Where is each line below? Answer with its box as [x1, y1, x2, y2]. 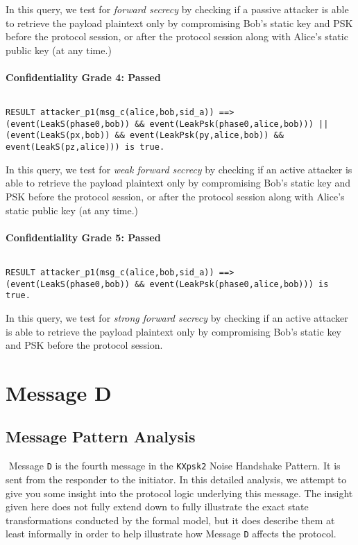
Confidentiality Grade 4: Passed [6, 69, 161, 84]
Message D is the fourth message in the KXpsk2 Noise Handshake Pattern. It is [8, 458, 341, 473]
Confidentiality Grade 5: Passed [6, 230, 161, 244]
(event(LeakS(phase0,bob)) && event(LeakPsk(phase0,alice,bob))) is [6, 279, 329, 289]
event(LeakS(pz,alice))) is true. [6, 142, 165, 153]
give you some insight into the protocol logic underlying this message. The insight [6, 485, 353, 500]
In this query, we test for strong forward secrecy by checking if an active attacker [6, 310, 348, 325]
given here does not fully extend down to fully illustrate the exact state [6, 499, 309, 514]
